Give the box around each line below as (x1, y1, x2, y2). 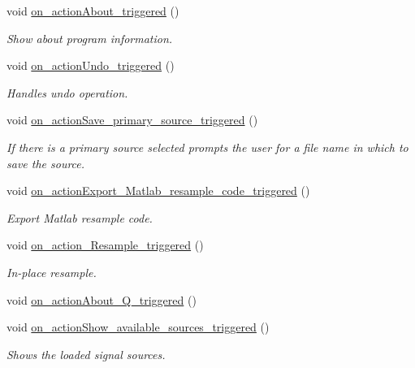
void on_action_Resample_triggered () (6, 236, 204, 253)
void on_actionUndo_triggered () (6, 57, 175, 74)
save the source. (6, 154, 85, 171)
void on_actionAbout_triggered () (6, 2, 179, 19)
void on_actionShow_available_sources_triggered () (6, 318, 270, 336)
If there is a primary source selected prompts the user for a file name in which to (6, 138, 409, 155)
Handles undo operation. (6, 84, 128, 101)
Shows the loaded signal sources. (6, 345, 166, 362)
